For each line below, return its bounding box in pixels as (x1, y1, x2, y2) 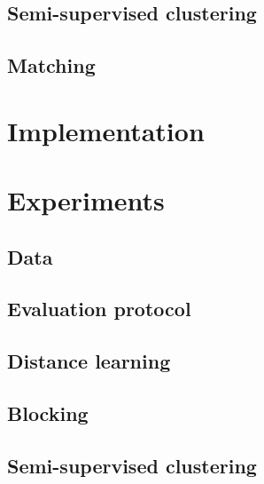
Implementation (7, 112, 205, 148)
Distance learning (7, 347, 171, 375)
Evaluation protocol (7, 295, 191, 322)
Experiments (7, 182, 165, 218)
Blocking (7, 400, 89, 427)
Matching (7, 52, 96, 79)
